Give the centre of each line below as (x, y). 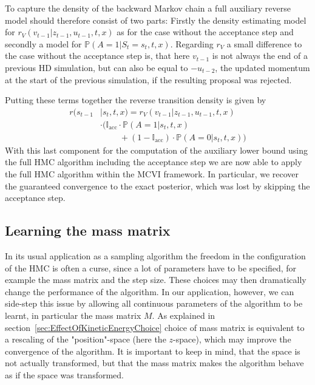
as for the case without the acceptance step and (205, 32)
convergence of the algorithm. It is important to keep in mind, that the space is (153, 351)
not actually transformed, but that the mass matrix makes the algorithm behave (154, 363)
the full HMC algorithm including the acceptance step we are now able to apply (154, 162)
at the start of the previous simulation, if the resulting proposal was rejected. (148, 79)
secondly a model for (43, 43)
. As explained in (184, 315)
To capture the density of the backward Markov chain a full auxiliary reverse (148, 8)
